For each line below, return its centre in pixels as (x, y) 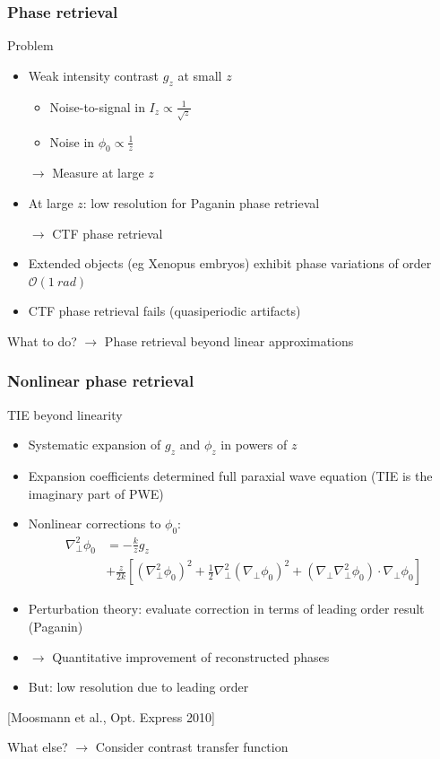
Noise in (72, 141)
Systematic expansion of (95, 445)
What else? (38, 747)
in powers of (254, 445)
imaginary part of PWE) (96, 493)
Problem (30, 45)
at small (200, 75)
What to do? (42, 340)
